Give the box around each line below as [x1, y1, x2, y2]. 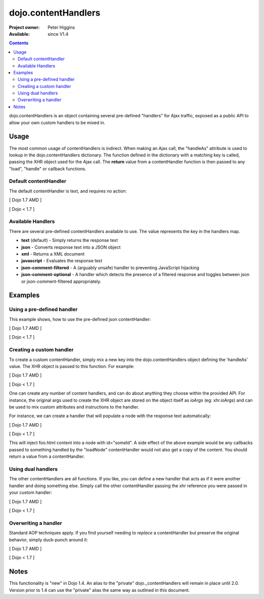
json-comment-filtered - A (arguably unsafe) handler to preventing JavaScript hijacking [21, 264, 199, 271]
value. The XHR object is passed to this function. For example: [9, 363, 134, 369]
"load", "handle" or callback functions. [9, 166, 87, 171]
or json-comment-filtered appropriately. [21, 278, 102, 284]
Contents [9, 40, 29, 46]
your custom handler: [9, 490, 52, 495]
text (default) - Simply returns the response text [21, 237, 118, 243]
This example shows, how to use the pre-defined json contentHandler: [9, 316, 151, 322]
